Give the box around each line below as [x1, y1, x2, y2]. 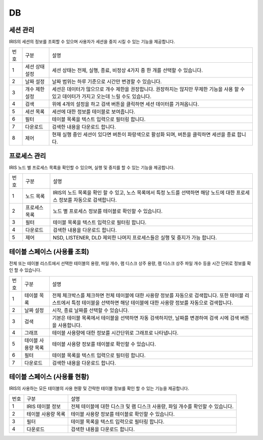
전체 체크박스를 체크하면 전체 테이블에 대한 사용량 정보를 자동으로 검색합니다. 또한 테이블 [52, 292, 244, 299]
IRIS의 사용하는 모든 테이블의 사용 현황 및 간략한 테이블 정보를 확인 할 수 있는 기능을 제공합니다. [9, 385, 189, 391]
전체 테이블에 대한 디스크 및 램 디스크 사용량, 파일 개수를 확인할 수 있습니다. [71, 403, 234, 410]
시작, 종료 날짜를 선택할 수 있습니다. [52, 307, 129, 313]
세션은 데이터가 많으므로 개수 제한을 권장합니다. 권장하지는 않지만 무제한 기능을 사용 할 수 [52, 86, 245, 92]
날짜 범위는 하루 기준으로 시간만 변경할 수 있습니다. [52, 78, 162, 85]
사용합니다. [57, 322, 82, 329]
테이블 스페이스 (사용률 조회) [9, 247, 90, 256]
